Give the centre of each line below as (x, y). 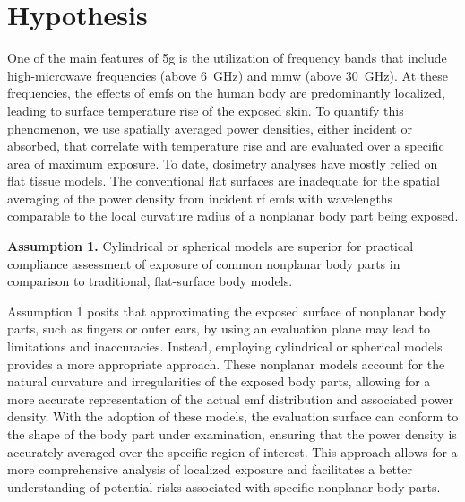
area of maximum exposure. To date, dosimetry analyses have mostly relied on (223, 163)
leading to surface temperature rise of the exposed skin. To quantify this (206, 110)
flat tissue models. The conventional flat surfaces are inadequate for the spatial (224, 181)
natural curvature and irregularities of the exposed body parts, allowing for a (219, 381)
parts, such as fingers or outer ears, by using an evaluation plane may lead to (219, 329)
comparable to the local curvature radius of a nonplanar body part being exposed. (233, 216)
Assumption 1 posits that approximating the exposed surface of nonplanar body (227, 311)
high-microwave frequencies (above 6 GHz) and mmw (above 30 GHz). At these (228, 75)
